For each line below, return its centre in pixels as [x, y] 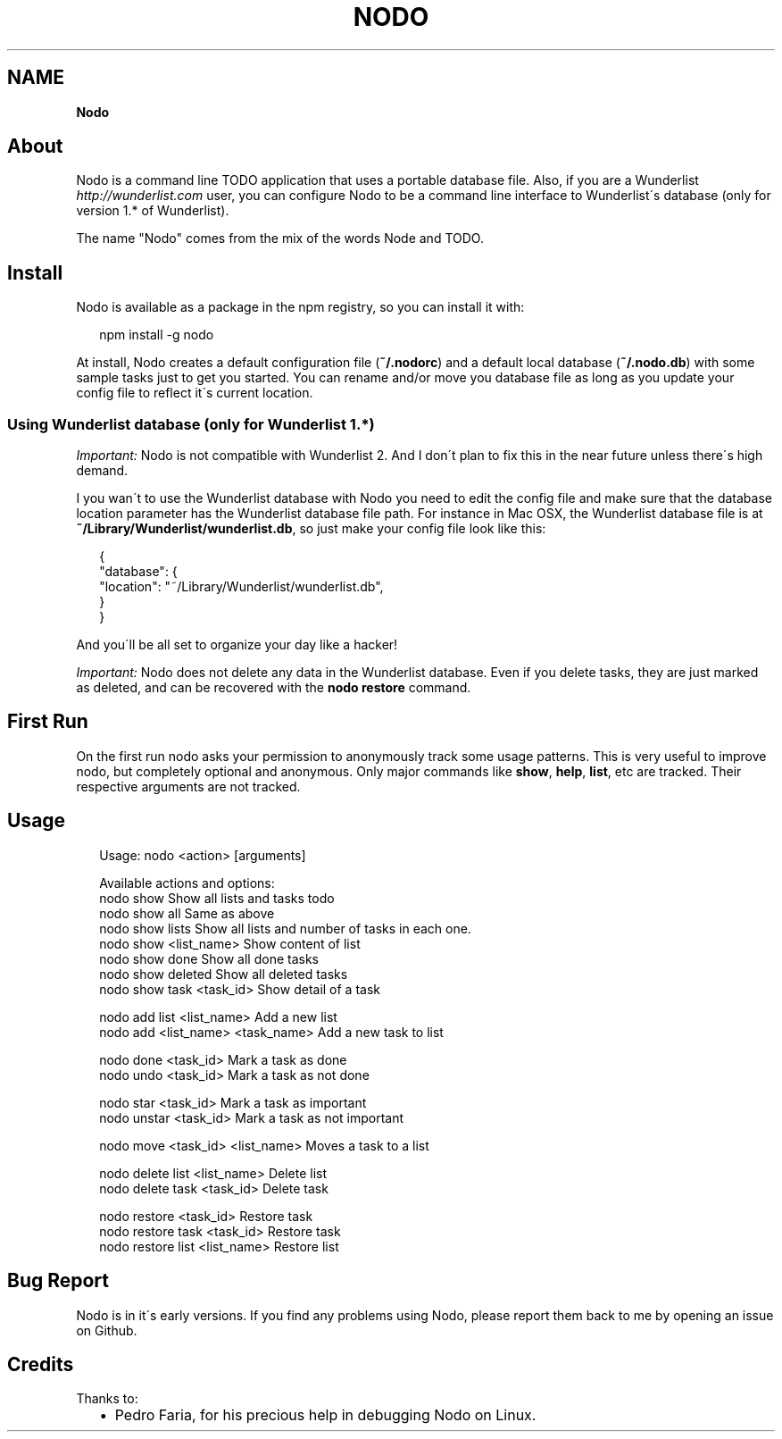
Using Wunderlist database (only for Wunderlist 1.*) [191, 424]
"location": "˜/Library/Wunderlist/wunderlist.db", [241, 587]
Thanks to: [107, 1399]
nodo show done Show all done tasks [209, 958]
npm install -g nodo [157, 335]
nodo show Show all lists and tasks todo [217, 898]
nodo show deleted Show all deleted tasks [224, 974]
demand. [102, 471]
